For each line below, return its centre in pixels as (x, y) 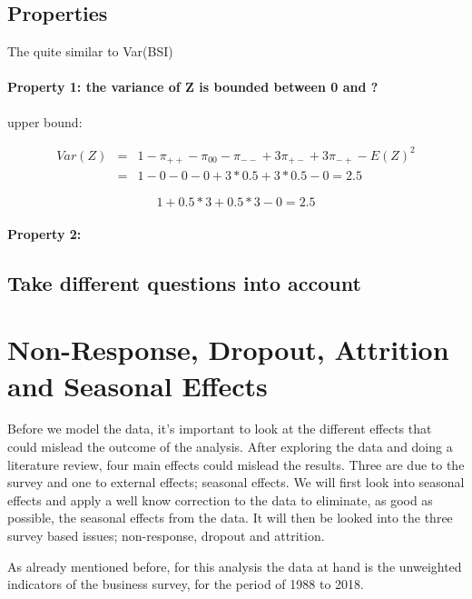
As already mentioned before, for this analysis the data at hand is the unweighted (235, 566)
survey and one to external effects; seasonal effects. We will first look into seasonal (236, 482)
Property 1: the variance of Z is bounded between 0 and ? (193, 87)
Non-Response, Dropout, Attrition (228, 349)
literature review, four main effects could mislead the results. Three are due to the (236, 464)
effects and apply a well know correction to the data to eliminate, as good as (220, 499)
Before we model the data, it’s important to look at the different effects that (220, 429)
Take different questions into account (184, 282)
